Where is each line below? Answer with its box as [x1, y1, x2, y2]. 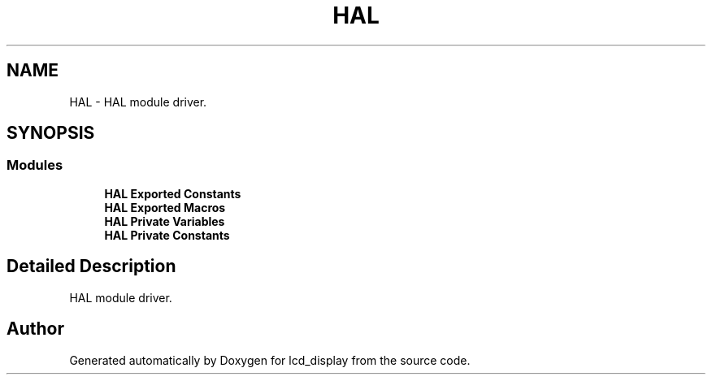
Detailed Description [7, 256, 176, 277]
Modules [7, 157, 63, 174]
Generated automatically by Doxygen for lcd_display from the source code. [69, 353, 471, 367]
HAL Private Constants [104, 227, 230, 242]
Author [7, 318, 64, 340]
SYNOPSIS [7, 123, 95, 144]
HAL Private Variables [104, 214, 225, 228]
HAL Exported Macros [104, 200, 226, 214]
